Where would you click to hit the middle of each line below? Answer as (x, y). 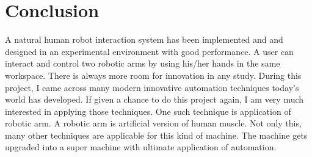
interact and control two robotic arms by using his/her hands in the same (143, 63)
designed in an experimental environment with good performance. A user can (149, 51)
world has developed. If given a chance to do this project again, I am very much (154, 99)
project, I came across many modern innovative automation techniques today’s (152, 87)
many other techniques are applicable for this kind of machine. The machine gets (156, 135)
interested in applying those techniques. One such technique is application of (148, 111)
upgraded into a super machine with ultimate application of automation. (141, 147)
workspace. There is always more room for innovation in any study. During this (153, 75)
